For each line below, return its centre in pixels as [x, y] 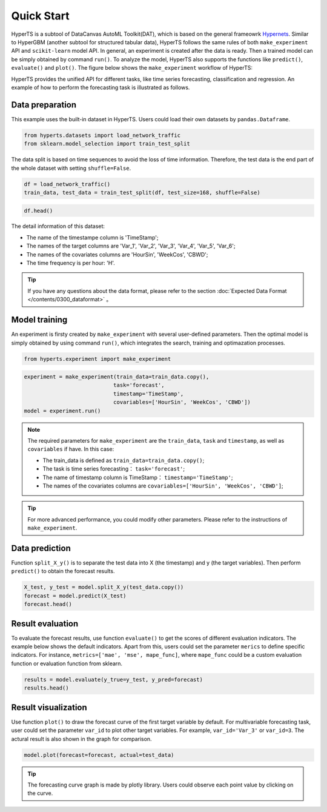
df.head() [38, 210]
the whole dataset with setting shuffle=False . [71, 168]
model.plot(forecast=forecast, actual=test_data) [99, 755]
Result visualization [49, 707]
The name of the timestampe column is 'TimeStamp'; [92, 237]
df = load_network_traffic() [67, 184]
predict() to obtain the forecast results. [63, 571]
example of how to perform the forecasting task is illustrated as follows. [101, 87]
